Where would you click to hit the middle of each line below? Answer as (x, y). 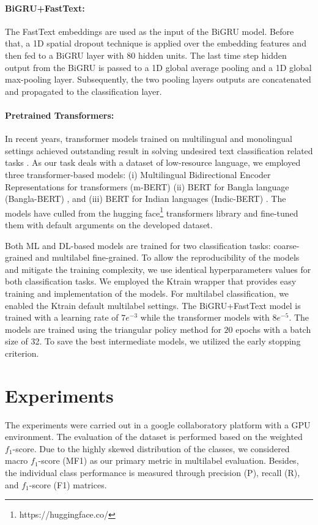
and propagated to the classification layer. (83, 91)
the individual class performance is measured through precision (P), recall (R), (153, 472)
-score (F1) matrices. (68, 484)
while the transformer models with (205, 317)
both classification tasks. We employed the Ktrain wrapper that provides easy (151, 281)
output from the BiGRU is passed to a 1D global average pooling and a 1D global (158, 67)
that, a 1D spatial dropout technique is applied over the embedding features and (156, 43)
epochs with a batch (273, 329)
